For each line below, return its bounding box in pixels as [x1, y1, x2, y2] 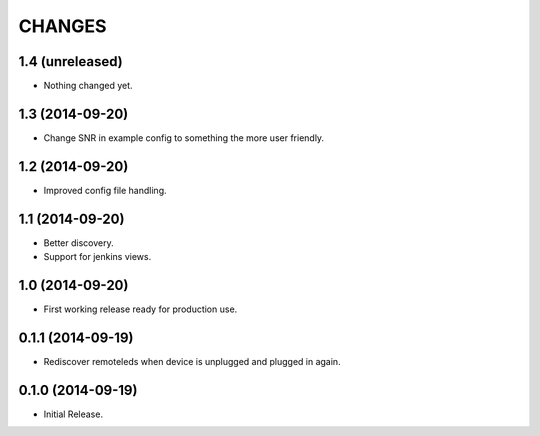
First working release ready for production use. [43, 303, 238, 315]
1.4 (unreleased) [18, 53, 124, 70]
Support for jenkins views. [43, 251, 152, 263]
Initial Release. [43, 408, 104, 420]
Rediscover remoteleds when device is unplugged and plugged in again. [43, 355, 341, 367]
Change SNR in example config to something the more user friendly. [43, 131, 325, 144]
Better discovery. [43, 236, 114, 249]
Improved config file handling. [43, 184, 167, 196]
